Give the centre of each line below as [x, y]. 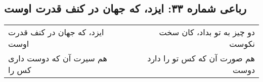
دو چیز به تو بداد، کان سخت [207, 32]
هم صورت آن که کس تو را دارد [201, 58]
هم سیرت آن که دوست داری [58, 58]
